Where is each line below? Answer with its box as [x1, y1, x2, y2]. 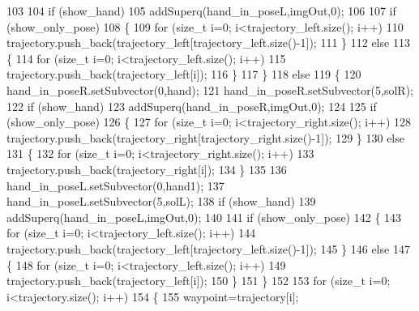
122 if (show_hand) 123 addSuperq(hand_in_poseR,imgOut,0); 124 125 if [6, 97, 377, 114]
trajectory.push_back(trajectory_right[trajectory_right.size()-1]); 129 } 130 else [6, 129, 404, 146]
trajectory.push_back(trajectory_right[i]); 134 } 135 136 [6, 160, 287, 177]
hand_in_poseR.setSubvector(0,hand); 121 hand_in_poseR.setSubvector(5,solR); [6, 81, 414, 98]
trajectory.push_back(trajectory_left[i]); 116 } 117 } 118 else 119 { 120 [6, 66, 361, 83]
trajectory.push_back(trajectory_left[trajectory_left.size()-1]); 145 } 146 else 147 [6, 240, 410, 257]
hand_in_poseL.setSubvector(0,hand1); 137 [6, 177, 224, 194]
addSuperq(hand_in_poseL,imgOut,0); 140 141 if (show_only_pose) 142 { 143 [6, 208, 402, 225]
